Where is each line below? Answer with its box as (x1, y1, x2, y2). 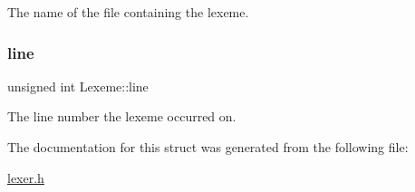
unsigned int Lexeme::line (7, 76, 149, 95)
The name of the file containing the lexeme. (7, 3, 249, 21)
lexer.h (7, 168, 44, 187)
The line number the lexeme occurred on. (7, 107, 236, 126)
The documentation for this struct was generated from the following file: (7, 138, 409, 156)
